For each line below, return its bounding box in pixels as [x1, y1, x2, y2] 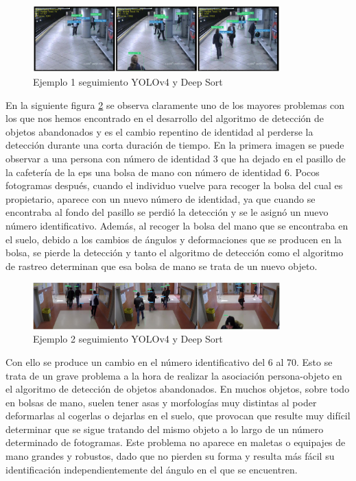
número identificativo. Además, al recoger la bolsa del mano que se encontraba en [5, 219, 348, 233]
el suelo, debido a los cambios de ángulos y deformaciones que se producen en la [5, 232, 342, 246]
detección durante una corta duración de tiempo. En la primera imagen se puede [5, 138, 344, 152]
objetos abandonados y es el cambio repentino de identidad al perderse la [5, 124, 313, 138]
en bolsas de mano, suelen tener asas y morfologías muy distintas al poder [5, 395, 317, 409]
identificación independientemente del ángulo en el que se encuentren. [5, 462, 298, 476]
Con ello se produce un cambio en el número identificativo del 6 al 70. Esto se [5, 354, 333, 369]
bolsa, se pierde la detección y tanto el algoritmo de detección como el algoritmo [5, 245, 344, 260]
